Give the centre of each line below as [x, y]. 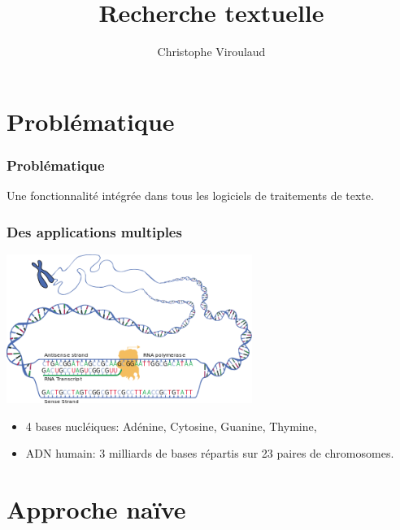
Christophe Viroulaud [211, 52]
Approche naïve [96, 508]
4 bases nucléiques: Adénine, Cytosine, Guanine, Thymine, [171, 426]
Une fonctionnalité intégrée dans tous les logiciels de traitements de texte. [190, 195]
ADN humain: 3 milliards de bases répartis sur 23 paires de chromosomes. [210, 453]
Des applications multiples [94, 231]
